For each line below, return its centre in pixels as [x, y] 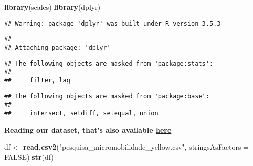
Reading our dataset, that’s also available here [88, 129]
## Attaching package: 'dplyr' [57, 47]
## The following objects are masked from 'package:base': [107, 96]
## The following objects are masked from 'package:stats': [109, 63]
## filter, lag [37, 80]
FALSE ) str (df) [29, 157]
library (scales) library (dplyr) [52, 7]
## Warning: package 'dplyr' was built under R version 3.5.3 [112, 23]
